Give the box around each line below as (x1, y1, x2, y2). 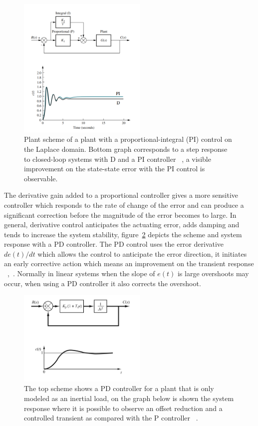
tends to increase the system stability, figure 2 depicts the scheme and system (4, 229, 242, 239)
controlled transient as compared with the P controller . (24, 413, 198, 423)
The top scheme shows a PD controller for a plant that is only (24, 383, 214, 394)
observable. (24, 173, 58, 183)
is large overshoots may (177, 268, 249, 279)
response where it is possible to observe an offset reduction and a (24, 403, 223, 413)
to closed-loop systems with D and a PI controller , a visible (24, 153, 211, 164)
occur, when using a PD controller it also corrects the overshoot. (4, 278, 201, 288)
